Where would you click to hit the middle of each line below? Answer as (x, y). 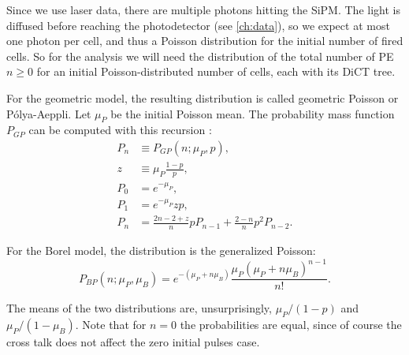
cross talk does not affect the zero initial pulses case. (133, 342)
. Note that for (111, 325)
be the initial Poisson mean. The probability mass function (253, 113)
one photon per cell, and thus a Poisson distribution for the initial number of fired (205, 41)
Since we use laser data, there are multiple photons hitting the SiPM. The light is (203, 9)
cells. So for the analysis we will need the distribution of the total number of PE (200, 56)
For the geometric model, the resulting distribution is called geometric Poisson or (203, 97)
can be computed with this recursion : (120, 130)
